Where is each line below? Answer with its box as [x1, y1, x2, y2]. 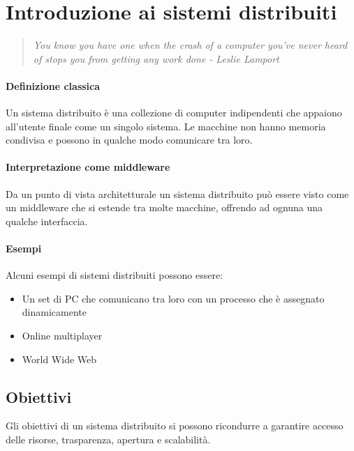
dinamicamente [22, 305, 87, 319]
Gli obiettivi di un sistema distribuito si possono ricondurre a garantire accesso [6, 418, 344, 433]
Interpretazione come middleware [6, 160, 170, 174]
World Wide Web [22, 351, 97, 366]
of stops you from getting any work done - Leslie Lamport [33, 51, 279, 66]
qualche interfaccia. [6, 213, 88, 228]
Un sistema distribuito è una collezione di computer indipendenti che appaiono [6, 105, 342, 120]
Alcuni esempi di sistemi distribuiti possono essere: [6, 268, 223, 282]
